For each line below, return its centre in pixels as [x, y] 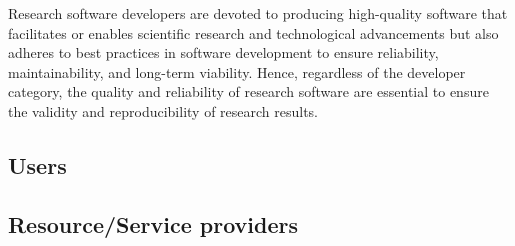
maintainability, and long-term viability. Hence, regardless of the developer [237, 71]
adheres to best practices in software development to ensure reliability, [223, 52]
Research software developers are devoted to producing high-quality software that [258, 13]
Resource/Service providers [153, 223]
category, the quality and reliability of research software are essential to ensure [248, 91]
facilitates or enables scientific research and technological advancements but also [253, 32]
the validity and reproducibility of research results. [163, 110]
